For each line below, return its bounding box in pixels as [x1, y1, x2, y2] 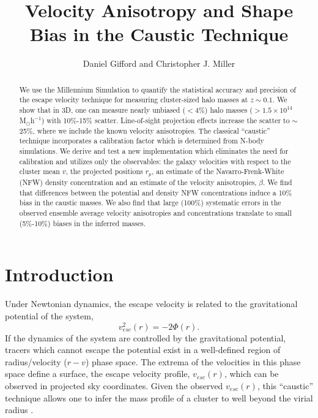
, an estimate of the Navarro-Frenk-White [151, 166, 284, 177]
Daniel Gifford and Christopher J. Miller [83, 57, 235, 70]
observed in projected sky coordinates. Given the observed [5, 379, 223, 392]
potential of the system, [5, 309, 94, 322]
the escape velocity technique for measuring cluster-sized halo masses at [19, 94, 248, 105]
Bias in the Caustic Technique [29, 21, 289, 47]
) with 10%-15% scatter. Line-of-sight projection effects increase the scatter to [41, 115, 290, 125]
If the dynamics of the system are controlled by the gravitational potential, [5, 331, 286, 344]
